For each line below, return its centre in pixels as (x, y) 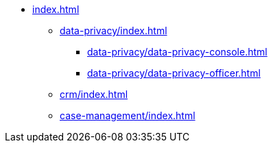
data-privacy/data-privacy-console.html (177, 52)
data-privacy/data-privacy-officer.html (174, 73)
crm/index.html (94, 94)
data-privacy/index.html (114, 30)
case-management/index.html (128, 115)
